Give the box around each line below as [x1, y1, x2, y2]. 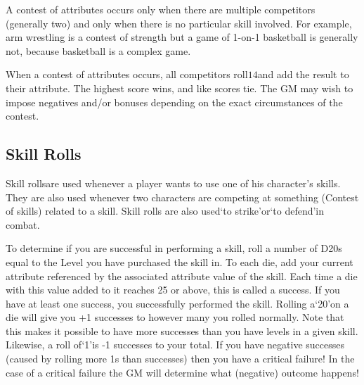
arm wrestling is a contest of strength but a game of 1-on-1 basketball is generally [6, 30, 358, 44]
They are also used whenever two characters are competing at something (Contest [6, 189, 359, 204]
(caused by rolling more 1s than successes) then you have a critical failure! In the [6, 351, 355, 366]
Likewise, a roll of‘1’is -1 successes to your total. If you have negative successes [6, 337, 344, 352]
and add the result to [257, 67, 349, 82]
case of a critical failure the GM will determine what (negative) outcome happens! [6, 365, 359, 379]
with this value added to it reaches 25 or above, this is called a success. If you [6, 282, 340, 297]
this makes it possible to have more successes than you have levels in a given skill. [6, 323, 358, 338]
